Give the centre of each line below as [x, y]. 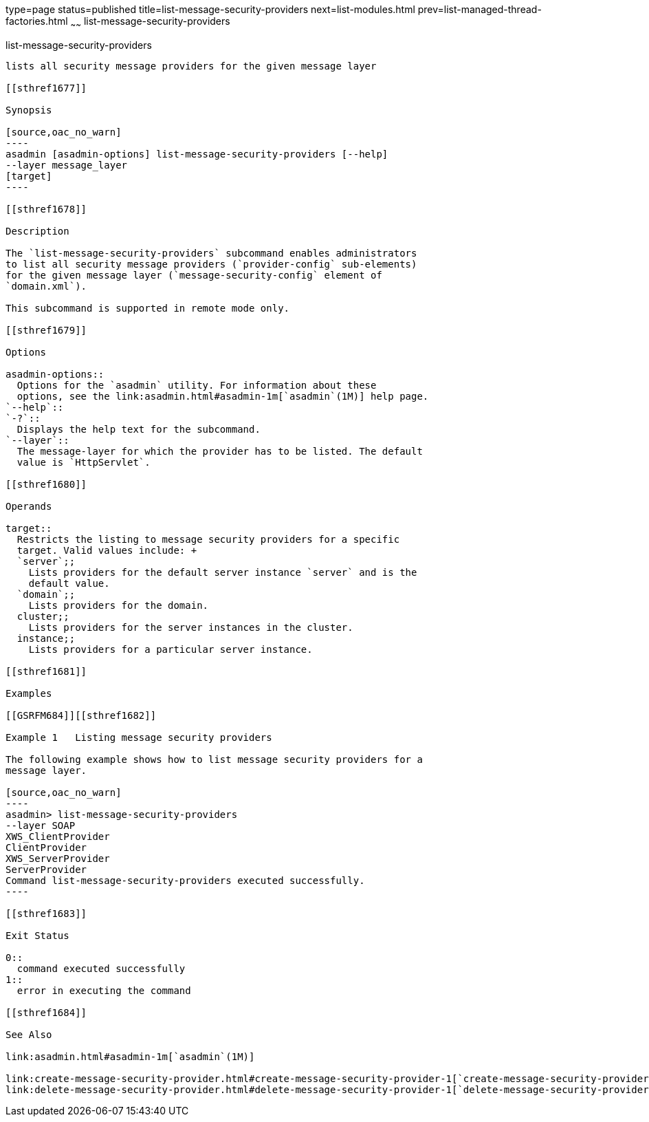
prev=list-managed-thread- [480, 9]
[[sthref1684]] [46, 1012]
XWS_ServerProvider [58, 858]
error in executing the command [104, 990]
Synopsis [29, 110]
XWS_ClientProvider [58, 836]
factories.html [37, 21]
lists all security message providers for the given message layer [191, 66]
